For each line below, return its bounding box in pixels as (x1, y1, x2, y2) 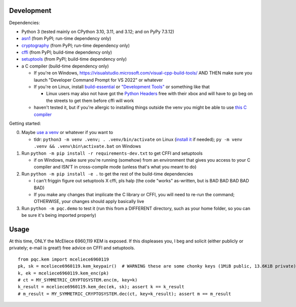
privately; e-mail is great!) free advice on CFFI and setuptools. (9, 245, 135, 251)
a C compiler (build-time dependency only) (21, 63, 109, 69)
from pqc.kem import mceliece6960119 (18, 256, 110, 262)
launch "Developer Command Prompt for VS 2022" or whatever (34, 77, 163, 83)
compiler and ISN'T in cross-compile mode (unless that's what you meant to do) (34, 164, 197, 170)
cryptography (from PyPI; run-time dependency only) (21, 42, 130, 48)
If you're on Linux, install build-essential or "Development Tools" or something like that (34, 84, 210, 90)
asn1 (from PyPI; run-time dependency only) (21, 35, 111, 41)
